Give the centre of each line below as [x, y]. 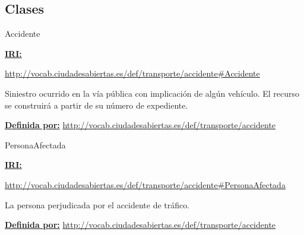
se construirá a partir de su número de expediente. [96, 105]
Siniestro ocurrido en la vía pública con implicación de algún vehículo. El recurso [152, 93]
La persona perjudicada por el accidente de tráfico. [97, 204]
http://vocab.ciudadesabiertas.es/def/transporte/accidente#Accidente [132, 73]
